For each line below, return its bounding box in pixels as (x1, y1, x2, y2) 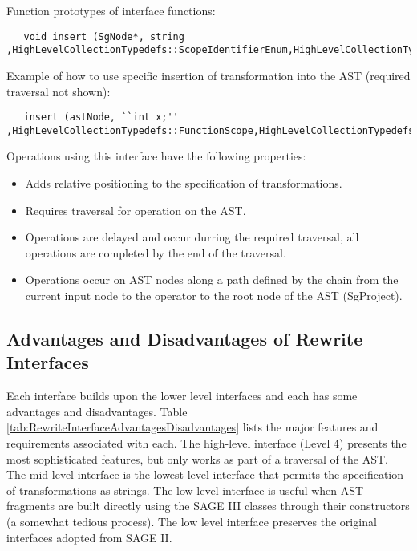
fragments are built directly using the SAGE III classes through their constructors (6, 497, 410, 514)
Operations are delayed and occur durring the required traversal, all (25, 229, 359, 245)
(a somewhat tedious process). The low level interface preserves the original (6, 513, 377, 529)
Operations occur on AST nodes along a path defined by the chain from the (25, 271, 399, 288)
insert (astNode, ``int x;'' (23, 111, 179, 124)
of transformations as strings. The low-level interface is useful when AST (6, 481, 364, 498)
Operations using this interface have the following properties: (6, 148, 306, 164)
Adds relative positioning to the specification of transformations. (25, 175, 342, 191)
